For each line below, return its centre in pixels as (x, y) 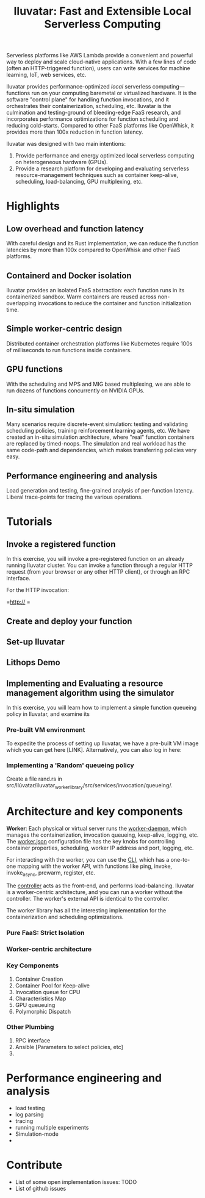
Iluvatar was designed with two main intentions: (66, 144)
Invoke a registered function (61, 544)
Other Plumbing (30, 1027)
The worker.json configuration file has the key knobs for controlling (91, 841)
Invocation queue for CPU (48, 992)
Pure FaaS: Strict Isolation (45, 933)
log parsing (29, 1114)
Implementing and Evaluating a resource (85, 683)
